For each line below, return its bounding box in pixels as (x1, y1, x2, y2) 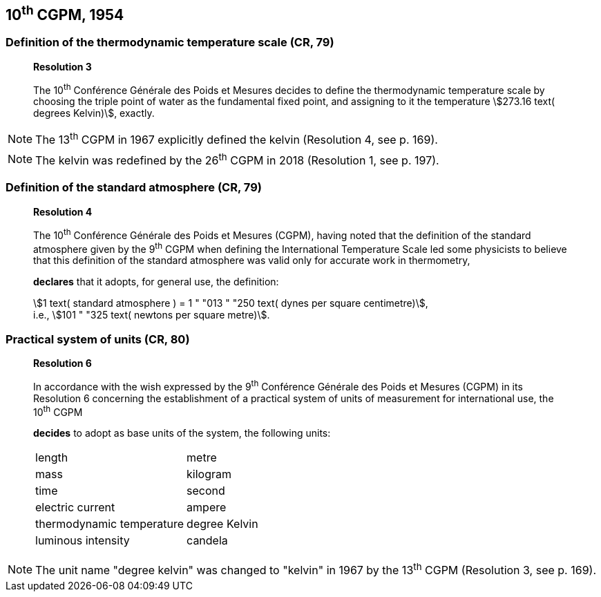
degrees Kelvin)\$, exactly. (33, 107, 155, 120)
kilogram (187, 467, 232, 482)
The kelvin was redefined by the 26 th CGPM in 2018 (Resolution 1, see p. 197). (35, 151, 439, 168)
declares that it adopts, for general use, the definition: (33, 276, 279, 288)
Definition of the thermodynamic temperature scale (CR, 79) (6, 35, 334, 50)
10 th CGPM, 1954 (6, 3, 124, 23)
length (35, 451, 68, 465)
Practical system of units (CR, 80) (6, 332, 190, 346)
